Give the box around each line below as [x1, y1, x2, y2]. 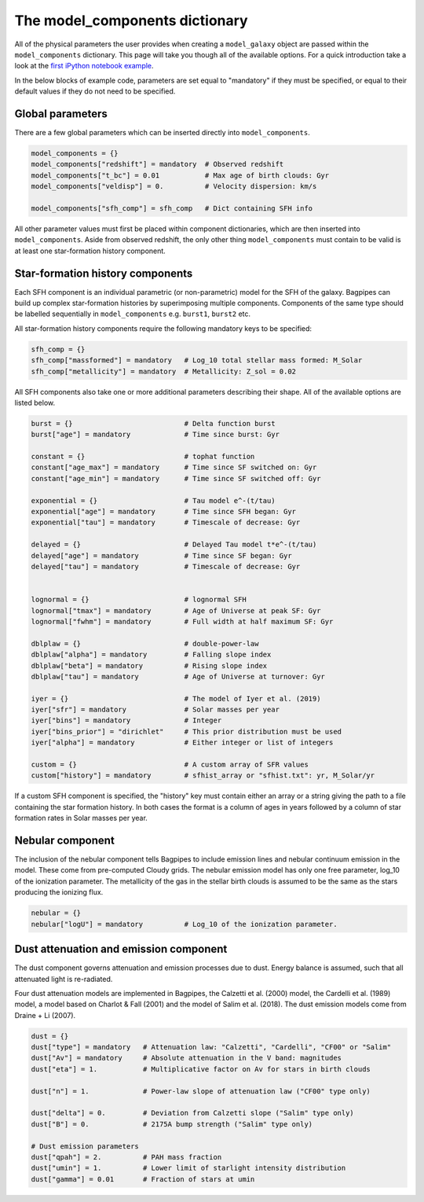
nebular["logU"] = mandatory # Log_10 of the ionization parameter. [31, 920, 338, 928]
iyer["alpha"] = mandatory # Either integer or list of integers [31, 738, 334, 747]
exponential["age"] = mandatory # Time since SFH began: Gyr [31, 507, 297, 516]
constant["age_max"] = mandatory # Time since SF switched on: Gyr [31, 463, 317, 472]
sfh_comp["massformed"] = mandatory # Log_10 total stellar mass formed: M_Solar [31, 356, 363, 365]
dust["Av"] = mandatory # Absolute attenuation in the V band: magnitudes [31, 1053, 342, 1063]
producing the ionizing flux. [14, 888, 104, 897]
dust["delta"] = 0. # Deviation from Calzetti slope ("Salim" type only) [31, 1108, 355, 1118]
